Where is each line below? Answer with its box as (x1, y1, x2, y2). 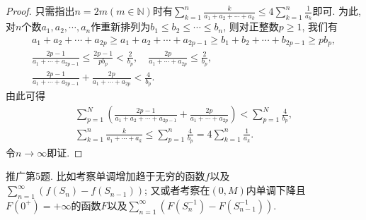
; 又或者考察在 (144, 183, 210, 197)
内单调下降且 (246, 183, 306, 197)
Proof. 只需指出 (6, 4, 75, 18)
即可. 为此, (312, 4, 361, 18)
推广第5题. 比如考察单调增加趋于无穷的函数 (6, 169, 205, 183)
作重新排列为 (91, 19, 151, 34)
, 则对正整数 (223, 19, 279, 34)
